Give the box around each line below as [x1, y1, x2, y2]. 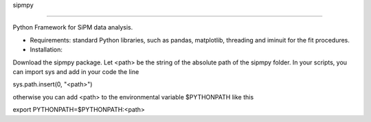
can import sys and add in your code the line [12, 67, 139, 75]
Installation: [30, 45, 63, 54]
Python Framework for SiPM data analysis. [12, 23, 133, 32]
